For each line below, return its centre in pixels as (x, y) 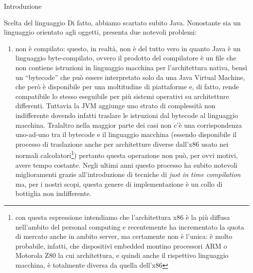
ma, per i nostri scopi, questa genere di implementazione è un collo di (119, 184)
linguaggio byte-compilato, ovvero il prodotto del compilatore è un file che (126, 58)
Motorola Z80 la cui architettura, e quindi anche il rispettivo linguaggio (122, 255)
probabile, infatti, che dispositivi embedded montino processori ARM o (121, 245)
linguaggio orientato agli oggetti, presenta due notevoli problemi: (100, 32)
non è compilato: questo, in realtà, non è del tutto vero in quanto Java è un (128, 48)
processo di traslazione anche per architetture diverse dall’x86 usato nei (122, 144)
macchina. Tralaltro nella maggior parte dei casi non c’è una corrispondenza (128, 125)
